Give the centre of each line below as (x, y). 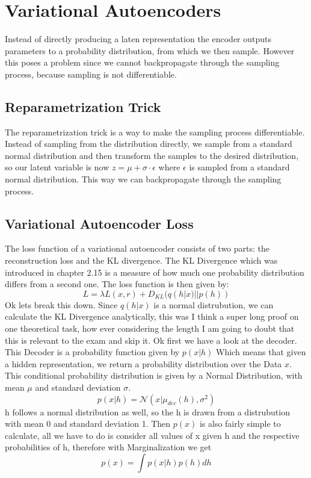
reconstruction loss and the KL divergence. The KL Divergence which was (141, 260)
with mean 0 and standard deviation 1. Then (88, 424)
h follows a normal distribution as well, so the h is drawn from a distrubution (147, 411)
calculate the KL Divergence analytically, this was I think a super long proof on (152, 316)
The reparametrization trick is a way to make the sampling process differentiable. (155, 132)
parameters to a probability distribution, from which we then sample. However (150, 50)
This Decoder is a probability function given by (92, 352)
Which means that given (261, 352)
